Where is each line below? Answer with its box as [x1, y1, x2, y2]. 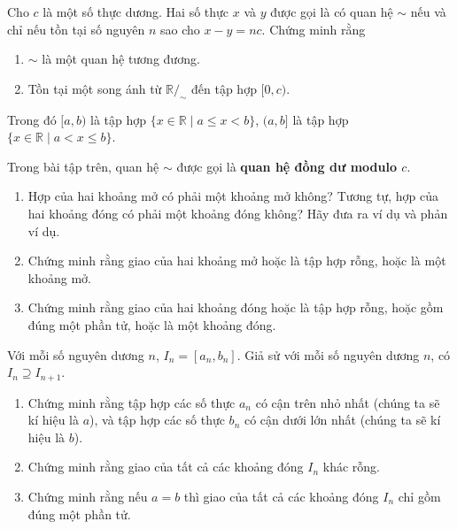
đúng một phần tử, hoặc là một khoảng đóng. [27, 315, 276, 333]
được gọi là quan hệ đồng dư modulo [176, 157, 397, 175]
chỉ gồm [398, 487, 441, 505]
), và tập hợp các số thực [89, 410, 225, 429]
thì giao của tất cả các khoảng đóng [183, 487, 379, 505]
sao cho [159, 19, 200, 38]
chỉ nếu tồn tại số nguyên [7, 19, 145, 38]
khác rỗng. [322, 457, 380, 476]
